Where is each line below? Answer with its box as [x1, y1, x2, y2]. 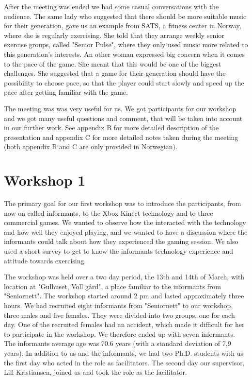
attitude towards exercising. [4, 255, 86, 265]
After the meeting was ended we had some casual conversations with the [4, 1, 219, 11]
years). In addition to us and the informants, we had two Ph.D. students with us [4, 347, 244, 358]
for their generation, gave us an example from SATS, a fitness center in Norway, [4, 20, 241, 31]
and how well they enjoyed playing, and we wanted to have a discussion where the [4, 226, 248, 237]
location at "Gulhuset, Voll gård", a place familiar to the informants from [4, 281, 221, 291]
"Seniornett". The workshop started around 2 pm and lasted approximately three [4, 291, 244, 301]
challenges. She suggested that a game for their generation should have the [4, 68, 226, 78]
